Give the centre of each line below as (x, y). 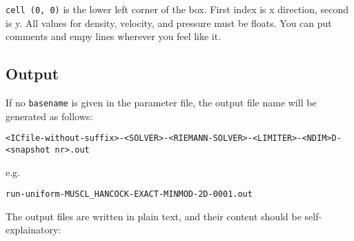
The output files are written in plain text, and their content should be (154, 216)
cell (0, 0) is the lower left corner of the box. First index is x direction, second (177, 9)
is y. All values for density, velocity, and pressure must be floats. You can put (169, 22)
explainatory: (33, 230)
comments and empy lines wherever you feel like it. (114, 36)
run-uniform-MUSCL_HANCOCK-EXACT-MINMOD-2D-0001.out (129, 194)
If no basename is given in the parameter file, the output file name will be (161, 103)
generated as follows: (49, 116)
